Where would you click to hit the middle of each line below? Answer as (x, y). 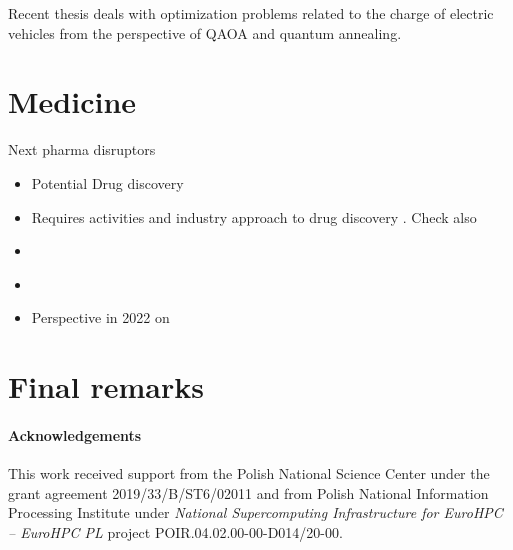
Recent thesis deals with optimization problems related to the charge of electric (251, 13)
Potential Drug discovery (107, 182)
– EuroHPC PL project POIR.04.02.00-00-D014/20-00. (175, 531)
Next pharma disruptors (82, 149)
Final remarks (106, 386)
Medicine (72, 101)
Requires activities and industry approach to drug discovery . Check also (254, 216)
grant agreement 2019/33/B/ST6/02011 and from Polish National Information (248, 492)
